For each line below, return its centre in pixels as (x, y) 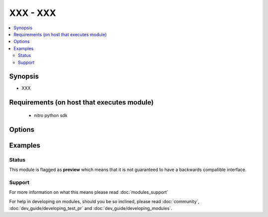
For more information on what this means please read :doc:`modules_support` (89, 192)
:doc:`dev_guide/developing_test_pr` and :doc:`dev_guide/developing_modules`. (91, 208)
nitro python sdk (51, 115)
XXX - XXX (33, 13)
